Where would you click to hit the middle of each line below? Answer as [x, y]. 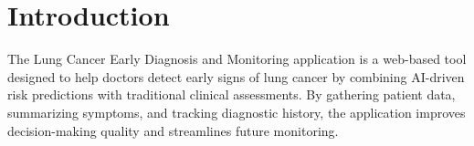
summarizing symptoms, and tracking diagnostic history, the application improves [237, 112]
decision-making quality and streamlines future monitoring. [173, 130]
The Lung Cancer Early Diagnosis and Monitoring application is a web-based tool [237, 59]
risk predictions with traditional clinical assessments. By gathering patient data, [232, 94]
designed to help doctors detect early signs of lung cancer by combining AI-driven [236, 76]
